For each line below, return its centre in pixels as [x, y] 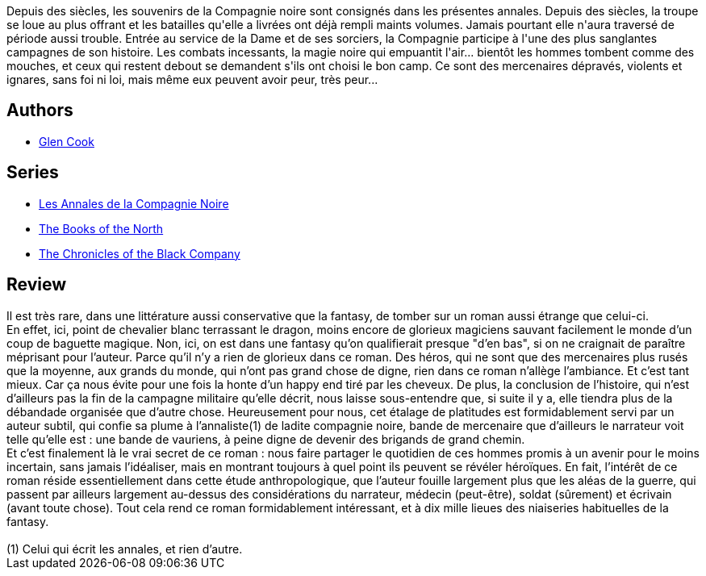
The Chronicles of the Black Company [140, 253]
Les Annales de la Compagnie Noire [134, 203]
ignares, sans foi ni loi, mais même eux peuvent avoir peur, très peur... [192, 79]
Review [37, 285]
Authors [40, 111]
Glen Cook [67, 141]
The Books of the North [101, 228]
